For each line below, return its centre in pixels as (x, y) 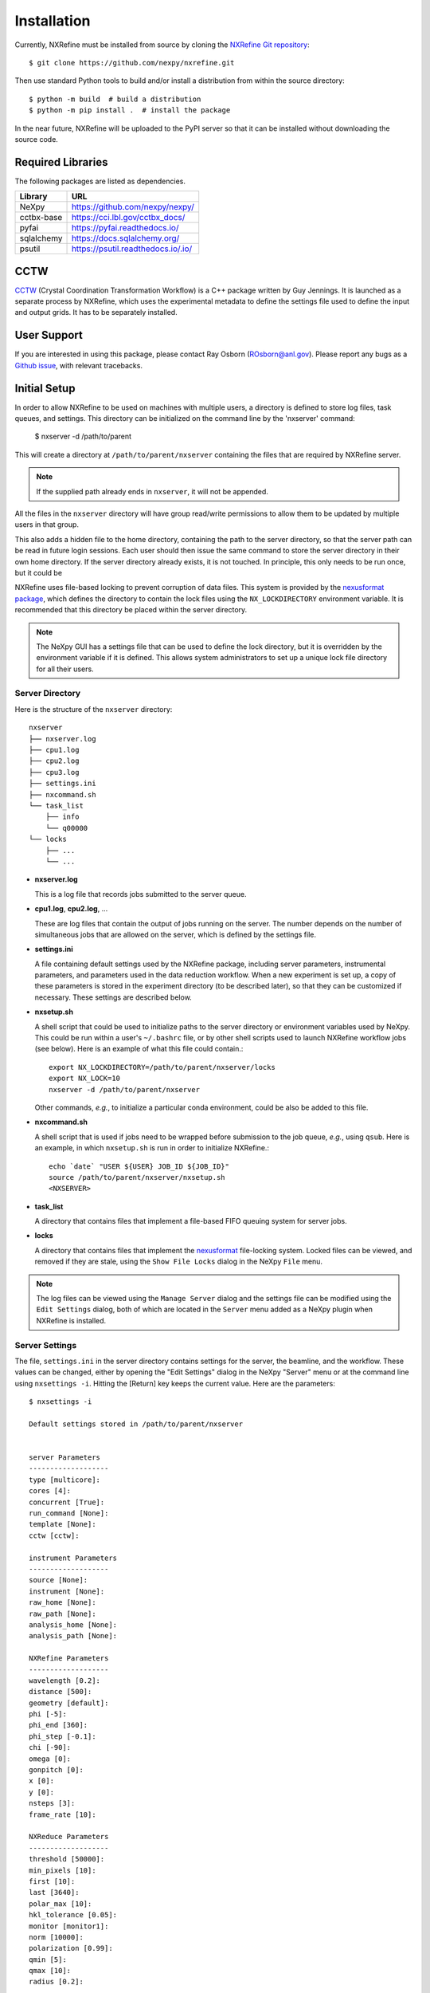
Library (33, 197)
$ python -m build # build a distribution (115, 99)
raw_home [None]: (63, 1603)
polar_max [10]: (61, 1904)
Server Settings (46, 1345)
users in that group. (47, 525)
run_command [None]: (69, 1513)
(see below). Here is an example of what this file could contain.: (139, 1049)
